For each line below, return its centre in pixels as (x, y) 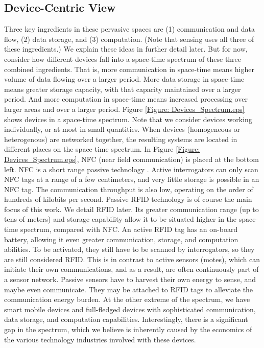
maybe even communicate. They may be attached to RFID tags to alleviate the (129, 289)
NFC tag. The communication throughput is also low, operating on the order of (129, 189)
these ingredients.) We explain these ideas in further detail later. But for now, (126, 49)
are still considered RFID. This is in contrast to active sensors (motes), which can (132, 259)
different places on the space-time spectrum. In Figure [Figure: (102, 149)
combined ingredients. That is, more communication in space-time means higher (129, 69)
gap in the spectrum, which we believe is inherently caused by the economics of (128, 329)
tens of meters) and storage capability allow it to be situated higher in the (121, 219)
